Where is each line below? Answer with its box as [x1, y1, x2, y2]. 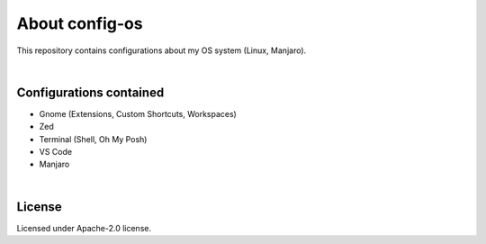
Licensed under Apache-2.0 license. [16, 222, 152, 233]
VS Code [39, 147, 72, 158]
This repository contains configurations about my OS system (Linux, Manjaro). [16, 45, 307, 56]
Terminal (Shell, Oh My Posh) [39, 133, 148, 144]
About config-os [16, 14, 143, 33]
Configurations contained [16, 85, 165, 100]
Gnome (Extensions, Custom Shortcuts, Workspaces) [39, 108, 238, 119]
